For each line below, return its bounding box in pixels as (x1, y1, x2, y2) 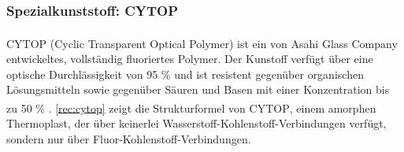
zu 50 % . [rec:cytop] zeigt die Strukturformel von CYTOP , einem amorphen (6, 99, 376, 116)
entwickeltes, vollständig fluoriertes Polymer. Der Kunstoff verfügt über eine (6, 50, 373, 66)
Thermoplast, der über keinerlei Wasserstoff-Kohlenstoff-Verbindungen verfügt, (6, 114, 387, 131)
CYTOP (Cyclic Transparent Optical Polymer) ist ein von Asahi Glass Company (6, 35, 398, 51)
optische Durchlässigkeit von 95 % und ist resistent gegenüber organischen (6, 65, 364, 82)
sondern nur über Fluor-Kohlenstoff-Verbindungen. (6, 130, 251, 146)
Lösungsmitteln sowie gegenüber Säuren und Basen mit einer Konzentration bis (6, 81, 390, 98)
